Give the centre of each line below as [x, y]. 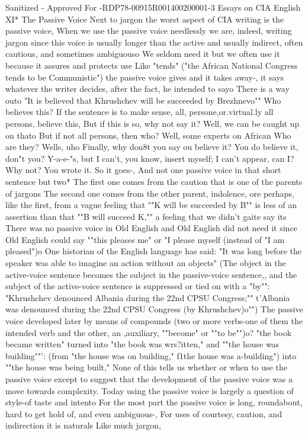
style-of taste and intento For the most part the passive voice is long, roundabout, [154, 402]
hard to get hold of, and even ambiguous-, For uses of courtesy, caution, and [144, 413]
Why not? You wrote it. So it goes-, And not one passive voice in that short [143, 170]
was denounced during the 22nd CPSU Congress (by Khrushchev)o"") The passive [154, 309]
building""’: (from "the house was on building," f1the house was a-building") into [151, 355]
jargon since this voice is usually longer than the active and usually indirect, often [154, 42]
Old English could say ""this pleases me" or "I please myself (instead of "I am [145, 239]
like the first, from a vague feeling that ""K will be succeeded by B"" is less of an [151, 205]
